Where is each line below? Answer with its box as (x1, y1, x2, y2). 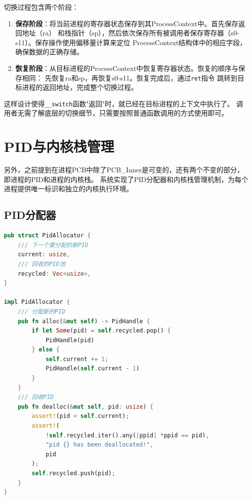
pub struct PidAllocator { (4, 232, 91, 239)
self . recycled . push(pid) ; (32, 470, 116, 477)
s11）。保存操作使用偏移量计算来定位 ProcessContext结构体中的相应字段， (15, 37, 247, 47)
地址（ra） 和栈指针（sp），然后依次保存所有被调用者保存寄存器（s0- (22, 28, 239, 38)
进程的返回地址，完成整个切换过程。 (22, 82, 138, 92)
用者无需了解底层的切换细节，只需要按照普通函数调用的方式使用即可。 (4, 108, 228, 118)
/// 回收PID (17, 394, 54, 401)
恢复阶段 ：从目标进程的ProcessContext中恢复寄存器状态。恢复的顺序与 (15, 63, 238, 73)
